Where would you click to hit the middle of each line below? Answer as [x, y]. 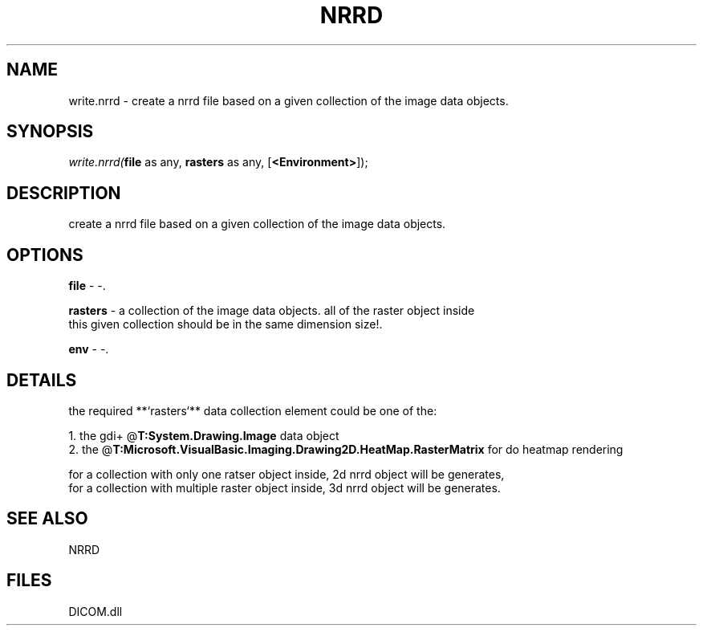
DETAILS [42, 380]
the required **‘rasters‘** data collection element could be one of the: [253, 410]
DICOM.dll [95, 611]
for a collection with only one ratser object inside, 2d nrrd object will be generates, [286, 474]
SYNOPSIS [50, 132]
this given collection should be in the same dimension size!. [226, 324]
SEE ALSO [47, 519]
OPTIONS [45, 255]
